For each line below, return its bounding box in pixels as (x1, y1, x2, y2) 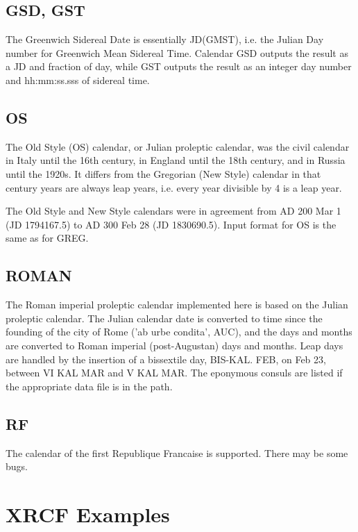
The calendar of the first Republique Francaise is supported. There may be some (6, 445, 348, 460)
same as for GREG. (6, 231, 89, 245)
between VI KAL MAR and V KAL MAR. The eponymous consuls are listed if (6, 365, 343, 380)
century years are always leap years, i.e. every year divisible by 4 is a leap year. (6, 180, 342, 194)
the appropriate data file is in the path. (6, 379, 173, 393)
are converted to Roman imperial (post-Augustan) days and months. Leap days (6, 338, 343, 352)
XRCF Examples (6, 499, 170, 528)
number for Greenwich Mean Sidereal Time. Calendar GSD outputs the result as (6, 45, 348, 60)
